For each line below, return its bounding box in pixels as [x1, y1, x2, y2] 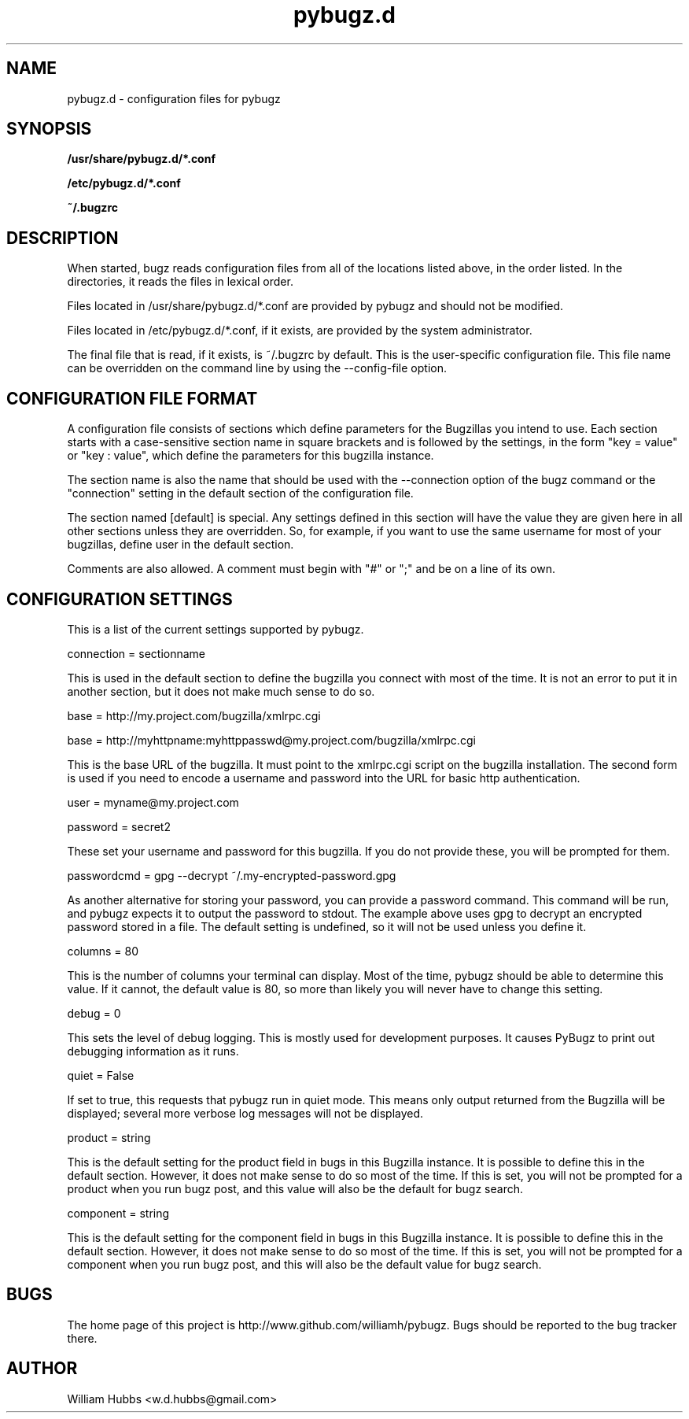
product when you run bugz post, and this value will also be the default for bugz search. [67, 1181, 523, 1195]
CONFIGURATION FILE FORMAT [6, 388, 258, 408]
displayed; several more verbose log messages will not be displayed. [67, 1106, 424, 1120]
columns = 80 [67, 944, 139, 958]
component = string [67, 1206, 170, 1220]
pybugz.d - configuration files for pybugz [67, 91, 281, 105]
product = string [67, 1130, 151, 1144]
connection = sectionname [67, 646, 206, 660]
